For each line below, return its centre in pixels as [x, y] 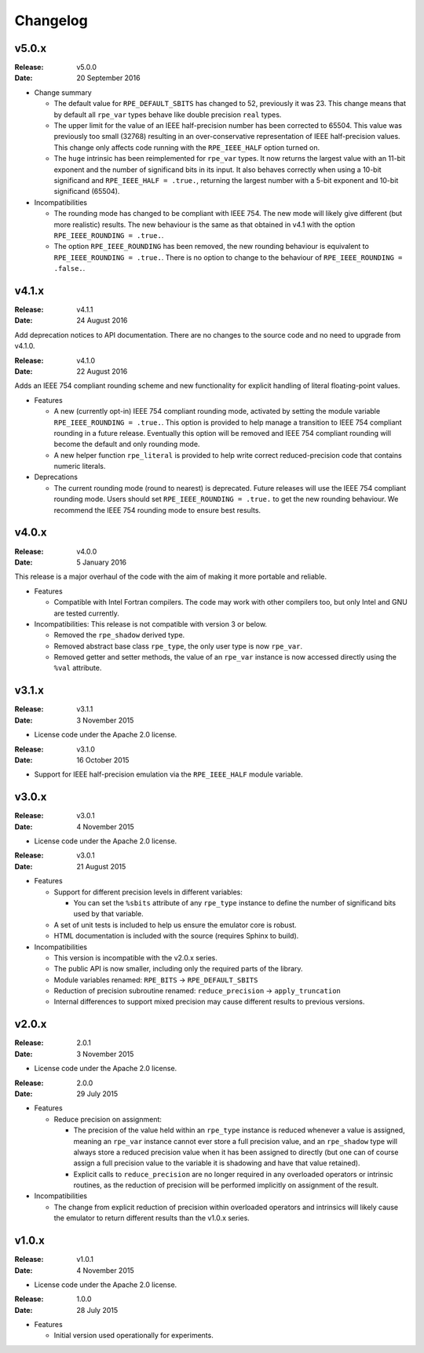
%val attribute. [78, 668]
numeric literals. [80, 466]
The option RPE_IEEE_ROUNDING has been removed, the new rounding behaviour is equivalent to [211, 247]
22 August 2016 [102, 371]
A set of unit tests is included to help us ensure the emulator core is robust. [175, 925]
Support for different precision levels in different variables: [148, 892]
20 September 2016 [108, 78]
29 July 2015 [97, 1093]
